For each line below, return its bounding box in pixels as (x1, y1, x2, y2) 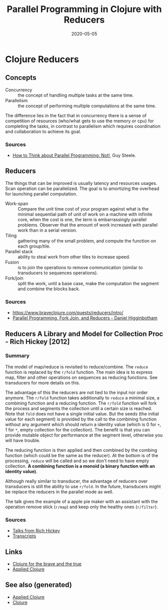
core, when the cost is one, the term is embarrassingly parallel (18, 217, 147, 223)
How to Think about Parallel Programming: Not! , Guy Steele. (12, 152, 136, 158)
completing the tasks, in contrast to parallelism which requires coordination (5, 123, 160, 129)
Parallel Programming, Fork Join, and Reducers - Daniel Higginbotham (12, 315, 158, 321)
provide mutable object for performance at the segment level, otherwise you (5, 432, 163, 438)
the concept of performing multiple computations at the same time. (18, 103, 156, 109)
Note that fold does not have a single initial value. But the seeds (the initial (5, 411, 159, 417)
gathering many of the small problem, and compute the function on (18, 238, 156, 244)
